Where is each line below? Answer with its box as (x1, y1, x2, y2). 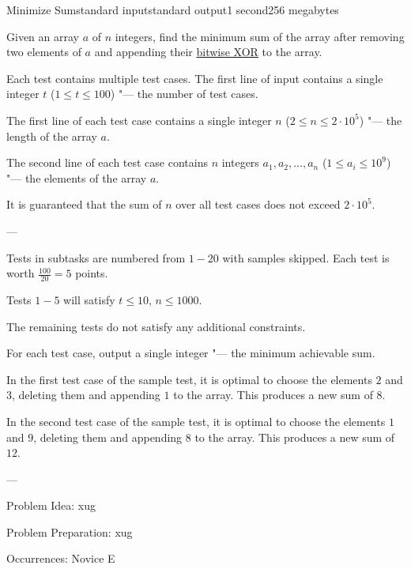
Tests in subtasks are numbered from (6, 249, 186, 266)
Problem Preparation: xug (6, 523, 133, 540)
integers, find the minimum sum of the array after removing (115, 28, 405, 44)
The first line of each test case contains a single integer (6, 111, 272, 128)
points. (75, 265, 108, 281)
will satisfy (63, 291, 115, 307)
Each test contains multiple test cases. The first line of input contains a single (6, 70, 383, 86)
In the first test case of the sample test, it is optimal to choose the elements (6, 371, 372, 387)
